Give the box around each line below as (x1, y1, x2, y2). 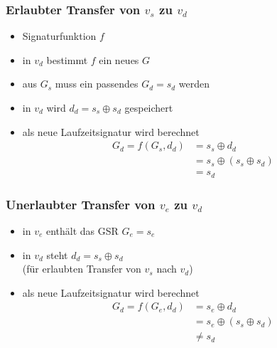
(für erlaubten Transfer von (22, 261, 141, 276)
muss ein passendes (55, 76, 138, 91)
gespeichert (124, 100, 173, 115)
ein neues (99, 52, 139, 67)
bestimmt (46, 52, 88, 67)
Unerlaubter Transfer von (6, 195, 156, 213)
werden (178, 76, 210, 91)
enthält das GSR (45, 223, 119, 238)
